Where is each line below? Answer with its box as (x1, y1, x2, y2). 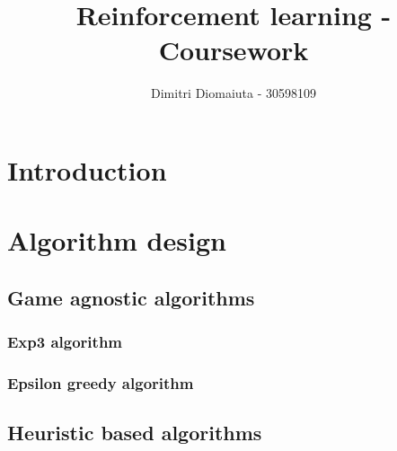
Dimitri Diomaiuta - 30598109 (151, 84, 316, 102)
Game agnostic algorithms (7, 283, 255, 311)
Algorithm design (7, 222, 226, 259)
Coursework (158, 31, 309, 68)
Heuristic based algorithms (7, 419, 262, 447)
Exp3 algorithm (7, 331, 123, 353)
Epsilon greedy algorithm (7, 372, 194, 394)
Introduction (7, 151, 167, 188)
